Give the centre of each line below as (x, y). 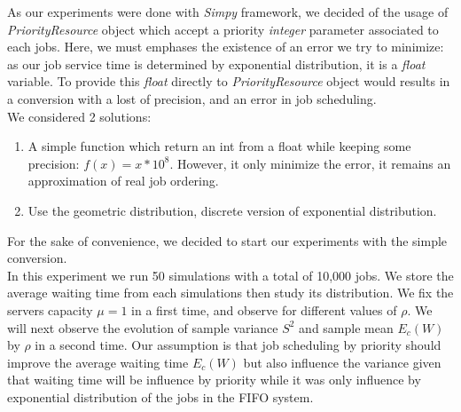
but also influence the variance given (342, 362)
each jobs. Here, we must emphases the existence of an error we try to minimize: (226, 47)
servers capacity (50, 309)
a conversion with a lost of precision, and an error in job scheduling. (192, 98)
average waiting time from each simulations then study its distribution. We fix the (230, 293)
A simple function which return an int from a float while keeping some (219, 146)
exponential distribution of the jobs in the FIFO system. (160, 396)
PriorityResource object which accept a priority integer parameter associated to (223, 29)
